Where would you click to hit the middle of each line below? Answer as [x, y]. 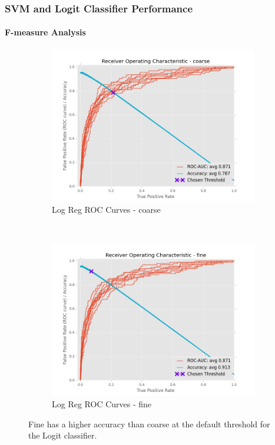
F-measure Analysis [45, 32]
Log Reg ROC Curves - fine [102, 404]
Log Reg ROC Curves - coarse [106, 210]
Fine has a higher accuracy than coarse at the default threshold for [149, 423]
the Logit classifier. [63, 435]
